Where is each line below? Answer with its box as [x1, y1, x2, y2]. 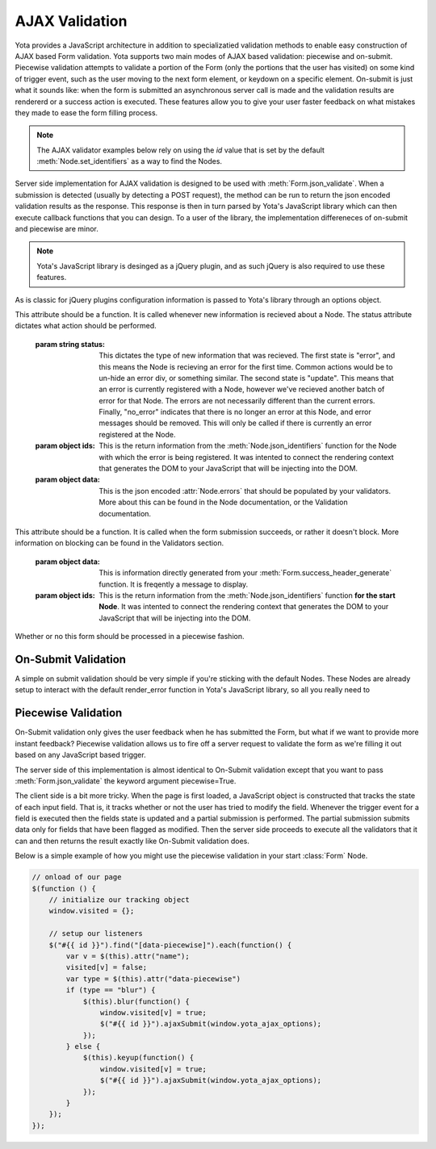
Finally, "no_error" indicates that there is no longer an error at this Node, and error [99, 407, 371, 417]
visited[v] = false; [65, 963, 148, 972]
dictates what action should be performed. [15, 321, 157, 331]
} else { [65, 1042, 101, 1051]
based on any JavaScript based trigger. [15, 750, 146, 760]
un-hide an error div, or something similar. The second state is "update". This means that [99, 373, 394, 382]
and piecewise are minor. [15, 224, 99, 234]
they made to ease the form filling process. [15, 107, 158, 117]
